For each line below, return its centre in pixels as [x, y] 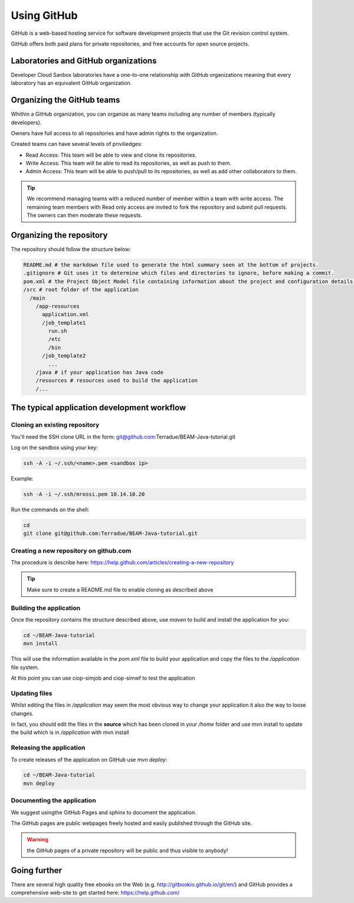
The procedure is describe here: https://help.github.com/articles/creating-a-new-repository [122, 562]
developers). [26, 122]
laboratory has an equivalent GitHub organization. [71, 83]
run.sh [58, 331]
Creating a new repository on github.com [71, 551]
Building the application [46, 608]
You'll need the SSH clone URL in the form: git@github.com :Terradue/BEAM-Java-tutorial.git [123, 437]
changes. [22, 713]
